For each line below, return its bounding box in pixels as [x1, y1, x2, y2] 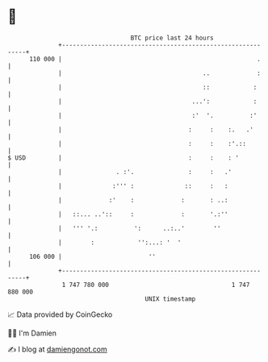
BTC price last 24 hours [130, 34, 215, 42]
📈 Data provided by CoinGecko [7, 310, 113, 319]
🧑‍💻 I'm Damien [7, 328, 57, 338]
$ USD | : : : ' [7, 153, 240, 162]
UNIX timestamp [144, 294, 196, 303]
